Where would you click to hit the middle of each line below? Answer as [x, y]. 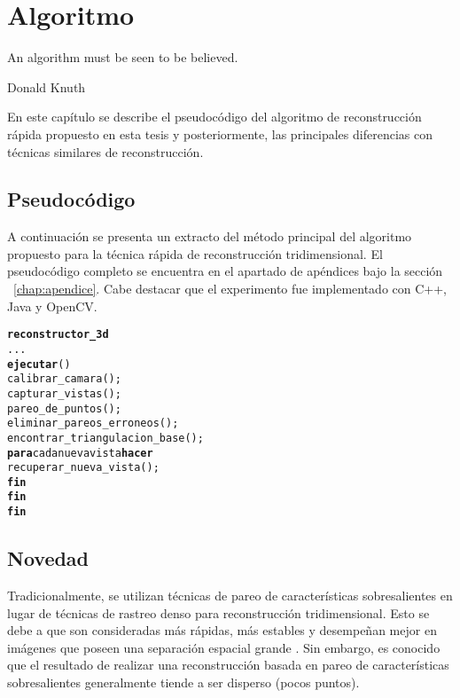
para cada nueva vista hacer [80, 453]
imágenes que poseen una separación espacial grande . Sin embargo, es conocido [224, 647]
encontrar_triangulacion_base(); [105, 438]
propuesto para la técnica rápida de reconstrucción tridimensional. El [195, 253]
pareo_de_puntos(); [64, 408]
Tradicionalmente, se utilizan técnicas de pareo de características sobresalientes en [230, 595]
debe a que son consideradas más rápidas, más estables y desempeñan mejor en [222, 630]
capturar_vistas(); [64, 393]
